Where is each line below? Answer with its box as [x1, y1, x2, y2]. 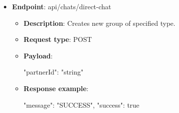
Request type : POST [23, 34, 92, 44]
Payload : [23, 50, 53, 60]
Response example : [23, 83, 89, 93]
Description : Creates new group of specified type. [23, 18, 176, 28]
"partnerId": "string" [23, 67, 84, 77]
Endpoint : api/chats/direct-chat [12, 1, 111, 11]
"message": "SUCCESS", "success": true [23, 99, 140, 110]
